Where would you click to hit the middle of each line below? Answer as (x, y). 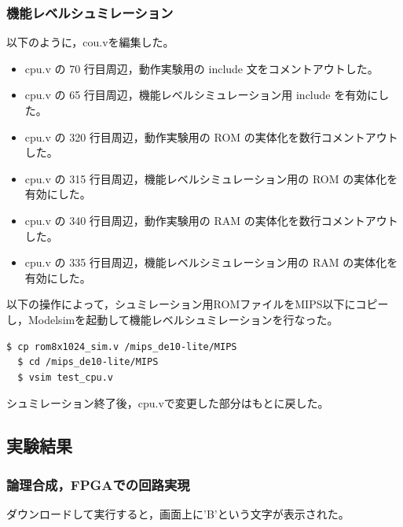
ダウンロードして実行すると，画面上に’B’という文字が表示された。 (178, 513)
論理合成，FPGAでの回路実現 (98, 484)
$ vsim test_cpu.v (66, 377)
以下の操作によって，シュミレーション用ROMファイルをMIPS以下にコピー (198, 304)
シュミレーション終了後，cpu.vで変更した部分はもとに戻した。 (168, 403)
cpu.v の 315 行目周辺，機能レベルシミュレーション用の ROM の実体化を (211, 178)
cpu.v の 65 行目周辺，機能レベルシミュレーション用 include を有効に (201, 95)
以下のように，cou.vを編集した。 (90, 42)
